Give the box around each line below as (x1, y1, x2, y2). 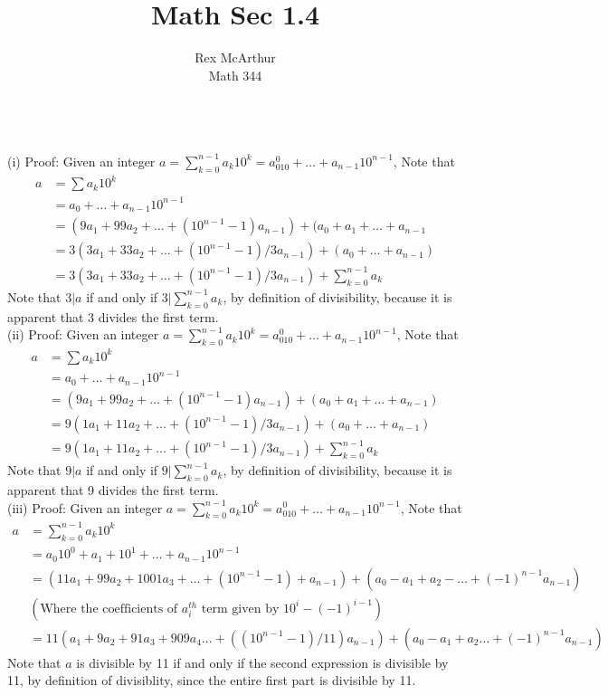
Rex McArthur (195, 48, 276, 67)
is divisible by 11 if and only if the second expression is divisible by (76, 652, 449, 671)
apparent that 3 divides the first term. (7, 307, 219, 326)
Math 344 (208, 65, 262, 84)
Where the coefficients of (40, 602, 178, 615)
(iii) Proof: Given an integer (7, 498, 163, 517)
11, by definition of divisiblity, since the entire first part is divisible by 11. (7, 671, 416, 690)
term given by (201, 602, 280, 615)
